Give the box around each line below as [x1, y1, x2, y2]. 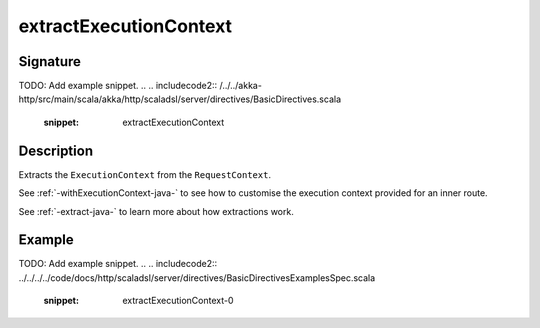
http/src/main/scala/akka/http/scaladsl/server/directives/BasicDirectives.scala [18, 93, 342, 105]
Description [18, 142, 94, 159]
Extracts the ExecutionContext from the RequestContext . [18, 168, 272, 180]
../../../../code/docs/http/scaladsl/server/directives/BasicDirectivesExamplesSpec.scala [18, 271, 376, 284]
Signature [18, 53, 82, 70]
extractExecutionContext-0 [122, 295, 234, 307]
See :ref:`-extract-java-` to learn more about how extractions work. [18, 205, 294, 217]
